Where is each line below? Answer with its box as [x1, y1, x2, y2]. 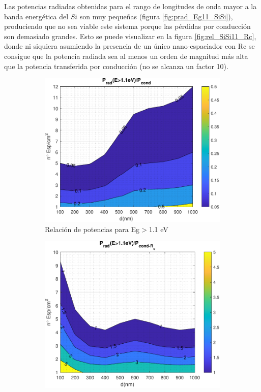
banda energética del [4, 11, 69, 21]
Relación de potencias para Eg [45, 223, 140, 234]
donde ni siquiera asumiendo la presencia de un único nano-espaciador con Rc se [4, 41, 255, 51]
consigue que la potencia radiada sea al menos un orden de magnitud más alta [4, 50, 248, 61]
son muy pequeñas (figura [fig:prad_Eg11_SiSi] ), [79, 11, 233, 21]
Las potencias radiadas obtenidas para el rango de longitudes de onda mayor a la [4, 1, 257, 11]
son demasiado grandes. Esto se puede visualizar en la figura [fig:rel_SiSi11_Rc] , [4, 30, 256, 41]
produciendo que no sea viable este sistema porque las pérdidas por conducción [4, 21, 251, 31]
